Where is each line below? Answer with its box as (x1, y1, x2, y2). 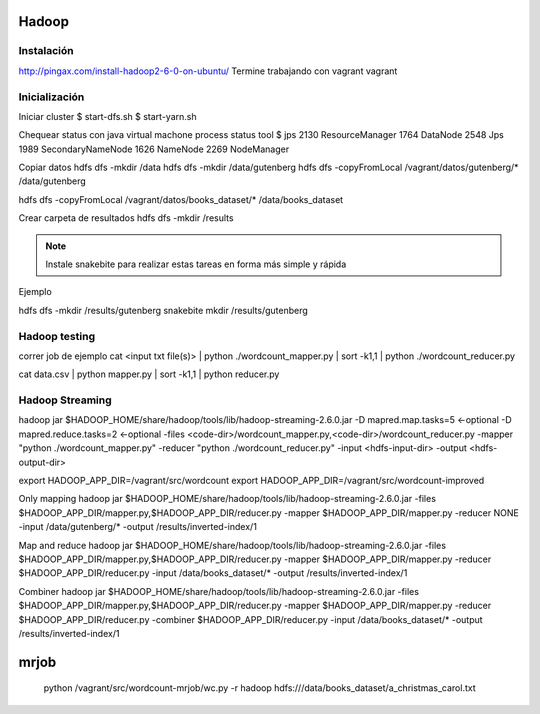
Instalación (18, 44, 74, 58)
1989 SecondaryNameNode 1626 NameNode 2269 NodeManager (18, 143, 290, 155)
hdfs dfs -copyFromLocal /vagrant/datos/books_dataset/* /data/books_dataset (18, 193, 344, 205)
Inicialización (18, 90, 85, 104)
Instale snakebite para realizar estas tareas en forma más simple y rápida (45, 258, 347, 270)
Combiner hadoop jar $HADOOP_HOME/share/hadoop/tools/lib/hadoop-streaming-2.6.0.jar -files (18, 585, 420, 597)
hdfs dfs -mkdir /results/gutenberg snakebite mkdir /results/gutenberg (18, 304, 309, 316)
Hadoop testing (18, 329, 95, 343)
